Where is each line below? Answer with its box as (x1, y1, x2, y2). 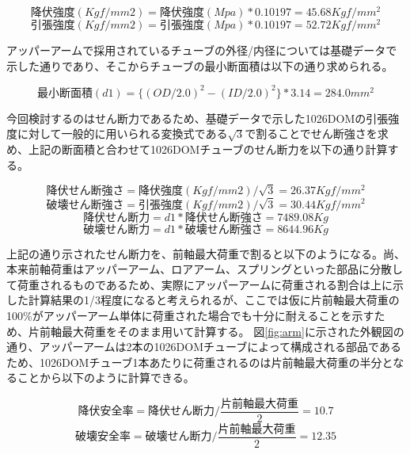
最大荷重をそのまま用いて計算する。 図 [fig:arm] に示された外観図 (61, 322, 393, 339)
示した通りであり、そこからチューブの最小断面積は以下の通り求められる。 (6, 57, 393, 74)
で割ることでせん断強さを (245, 125, 378, 142)
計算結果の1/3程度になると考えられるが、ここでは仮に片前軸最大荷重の (28, 292, 400, 308)
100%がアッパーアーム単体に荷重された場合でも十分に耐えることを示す (6, 307, 374, 323)
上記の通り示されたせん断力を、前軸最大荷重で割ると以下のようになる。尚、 (6, 245, 405, 261)
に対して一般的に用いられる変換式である (17, 125, 228, 142)
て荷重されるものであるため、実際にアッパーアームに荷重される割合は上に (6, 276, 393, 292)
